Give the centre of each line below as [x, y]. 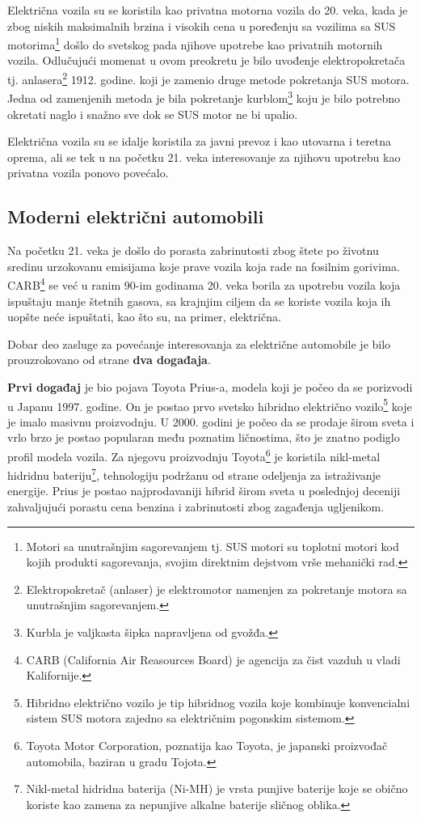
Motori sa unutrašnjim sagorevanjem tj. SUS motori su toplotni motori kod [213, 546]
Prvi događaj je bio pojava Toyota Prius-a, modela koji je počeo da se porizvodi [210, 386]
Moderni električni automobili [136, 216]
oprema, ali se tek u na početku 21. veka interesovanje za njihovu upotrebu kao [204, 157]
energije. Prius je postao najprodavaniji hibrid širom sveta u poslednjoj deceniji [204, 491]
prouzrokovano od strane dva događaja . [109, 360]
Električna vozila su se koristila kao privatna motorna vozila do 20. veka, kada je [208, 10]
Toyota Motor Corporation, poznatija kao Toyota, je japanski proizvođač [207, 745]
